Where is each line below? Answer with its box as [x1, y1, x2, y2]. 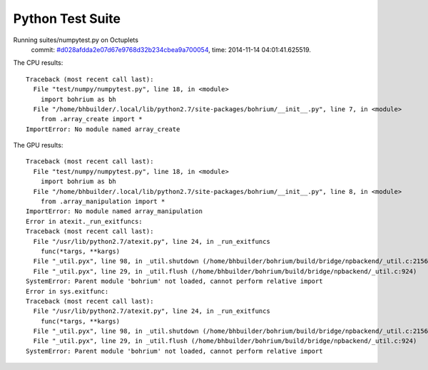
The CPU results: [13, 58, 63, 67]
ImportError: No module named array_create [26, 125, 180, 133]
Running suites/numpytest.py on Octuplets [13, 36, 139, 44]
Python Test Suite [13, 11, 121, 26]
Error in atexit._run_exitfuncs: [26, 217, 143, 225]
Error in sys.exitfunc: [26, 287, 109, 295]
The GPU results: [13, 141, 63, 150]
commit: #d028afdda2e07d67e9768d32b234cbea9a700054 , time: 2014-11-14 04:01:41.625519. [31, 45, 312, 53]
